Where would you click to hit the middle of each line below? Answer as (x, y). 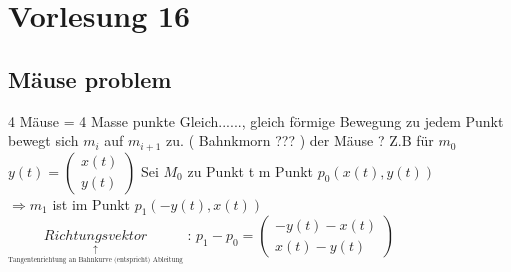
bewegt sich (43, 140)
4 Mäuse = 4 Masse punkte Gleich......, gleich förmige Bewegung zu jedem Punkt (256, 120)
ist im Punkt (91, 203)
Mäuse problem (90, 78)
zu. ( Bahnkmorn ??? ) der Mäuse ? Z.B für (300, 140)
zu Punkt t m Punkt (250, 170)
